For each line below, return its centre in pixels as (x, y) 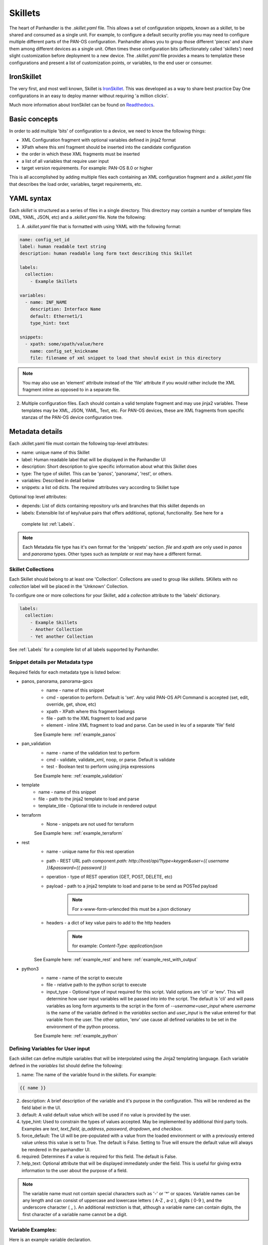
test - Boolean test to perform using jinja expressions (100, 766)
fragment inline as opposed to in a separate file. (71, 389)
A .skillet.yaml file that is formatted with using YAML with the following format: (101, 226)
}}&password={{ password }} (76, 868)
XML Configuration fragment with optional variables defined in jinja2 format (99, 140)
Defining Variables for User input (50, 1048)
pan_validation (36, 744)
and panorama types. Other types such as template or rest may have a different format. (112, 554)
